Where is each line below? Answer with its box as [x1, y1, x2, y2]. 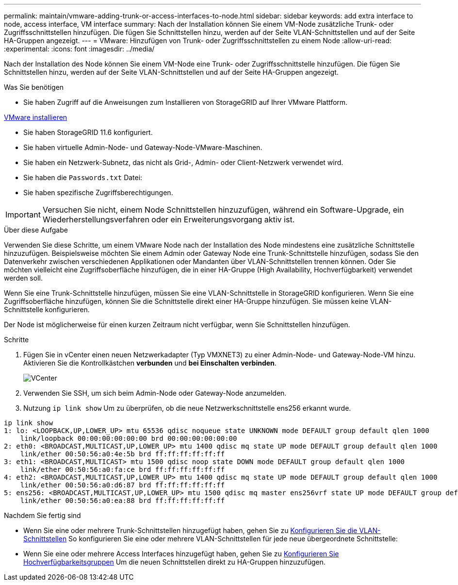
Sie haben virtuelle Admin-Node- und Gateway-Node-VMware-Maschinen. [23, 143, 262, 151]
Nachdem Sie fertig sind [4, 511, 81, 519]
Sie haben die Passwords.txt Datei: [23, 173, 143, 182]
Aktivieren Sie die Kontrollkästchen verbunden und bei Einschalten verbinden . [23, 359, 277, 367]
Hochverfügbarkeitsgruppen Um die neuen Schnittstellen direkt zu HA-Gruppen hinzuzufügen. [23, 558, 326, 566]
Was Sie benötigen [4, 83, 64, 91]
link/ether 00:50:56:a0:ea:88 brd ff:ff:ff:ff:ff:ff [20, 497, 225, 504]
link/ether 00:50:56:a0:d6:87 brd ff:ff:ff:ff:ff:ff [20, 481, 225, 489]
